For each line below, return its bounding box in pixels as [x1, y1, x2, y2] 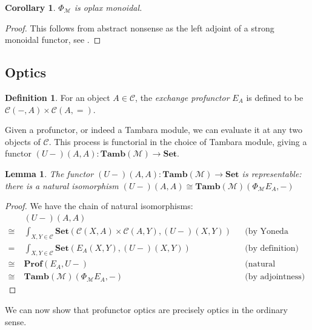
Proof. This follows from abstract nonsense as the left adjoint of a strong [5, 21, 274, 34]
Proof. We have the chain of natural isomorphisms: [5, 199, 193, 212]
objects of [5, 135, 41, 147]
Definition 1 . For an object [5, 91, 110, 103]
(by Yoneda [245, 227, 288, 236]
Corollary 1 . [5, 1, 56, 13]
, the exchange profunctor [135, 91, 230, 103]
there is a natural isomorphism [5, 179, 119, 192]
